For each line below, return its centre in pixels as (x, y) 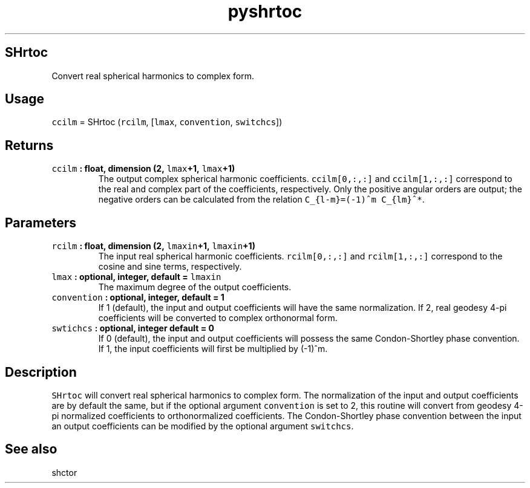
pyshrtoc (265, 11)
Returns (29, 145)
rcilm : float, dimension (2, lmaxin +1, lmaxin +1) (153, 246)
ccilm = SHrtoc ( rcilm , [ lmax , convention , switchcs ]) (167, 122)
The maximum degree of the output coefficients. (195, 287)
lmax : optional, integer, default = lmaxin (136, 277)
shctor (64, 472)
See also (31, 449)
